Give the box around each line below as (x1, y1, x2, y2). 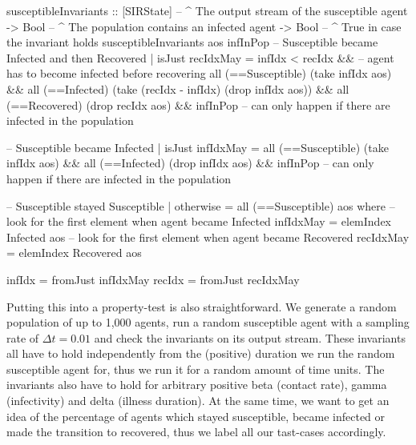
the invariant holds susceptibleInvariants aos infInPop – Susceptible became (6, 34, 378, 50)
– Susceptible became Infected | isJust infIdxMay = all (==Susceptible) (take (6, 138, 389, 155)
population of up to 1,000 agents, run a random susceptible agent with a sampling (6, 314, 410, 331)
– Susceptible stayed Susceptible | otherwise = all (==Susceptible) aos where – (6, 197, 395, 214)
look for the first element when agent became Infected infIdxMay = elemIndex (6, 213, 392, 230)
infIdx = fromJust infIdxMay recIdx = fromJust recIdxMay (6, 271, 300, 287)
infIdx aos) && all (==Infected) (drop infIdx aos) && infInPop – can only (6, 154, 374, 171)
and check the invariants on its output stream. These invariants (94, 329, 406, 346)
